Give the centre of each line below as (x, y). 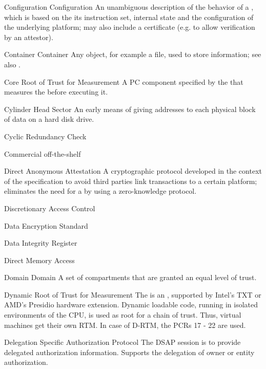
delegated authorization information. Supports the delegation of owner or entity (129, 352)
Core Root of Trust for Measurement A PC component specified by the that (124, 81)
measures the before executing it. (56, 92)
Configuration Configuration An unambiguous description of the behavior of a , (129, 7)
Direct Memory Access (39, 260)
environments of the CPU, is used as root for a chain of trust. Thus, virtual (123, 315)
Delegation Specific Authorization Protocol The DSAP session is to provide (122, 342)
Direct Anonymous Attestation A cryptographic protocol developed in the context (133, 171)
